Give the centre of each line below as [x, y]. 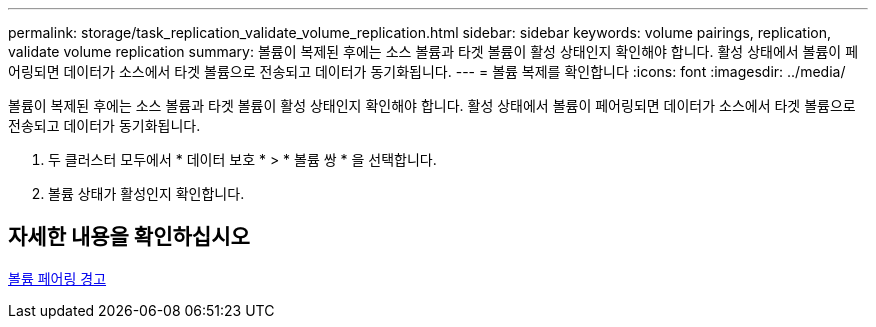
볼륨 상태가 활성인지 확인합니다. [146, 193]
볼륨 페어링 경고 [57, 278]
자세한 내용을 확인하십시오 [129, 237]
